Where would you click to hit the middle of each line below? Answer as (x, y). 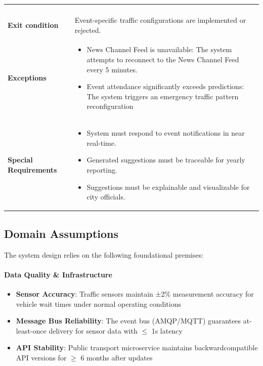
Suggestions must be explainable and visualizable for (168, 187)
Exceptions (27, 78)
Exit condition (33, 25)
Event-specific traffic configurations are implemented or (160, 20)
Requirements (32, 170)
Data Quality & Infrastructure (58, 274)
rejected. (88, 30)
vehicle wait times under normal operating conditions (98, 303)
